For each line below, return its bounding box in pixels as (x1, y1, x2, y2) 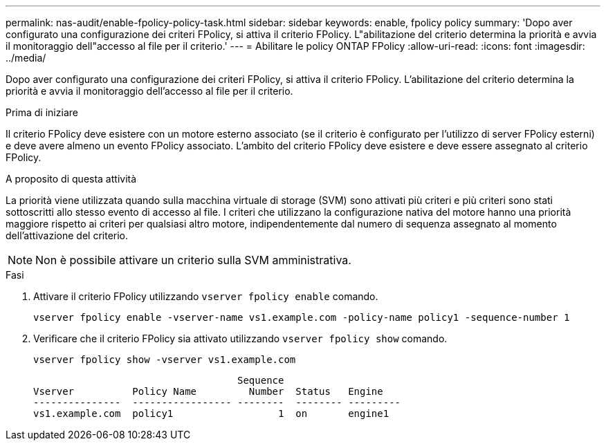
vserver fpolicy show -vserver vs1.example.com (33, 354, 296, 365)
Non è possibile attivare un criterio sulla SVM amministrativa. (35, 253, 351, 267)
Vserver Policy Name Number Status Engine (33, 386, 383, 397)
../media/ (6, 52, 46, 64)
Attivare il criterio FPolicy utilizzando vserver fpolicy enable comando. (33, 290, 378, 302)
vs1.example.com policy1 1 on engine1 (33, 408, 389, 419)
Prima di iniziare (6, 106, 78, 118)
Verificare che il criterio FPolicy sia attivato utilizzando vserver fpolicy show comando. (33, 333, 448, 344)
